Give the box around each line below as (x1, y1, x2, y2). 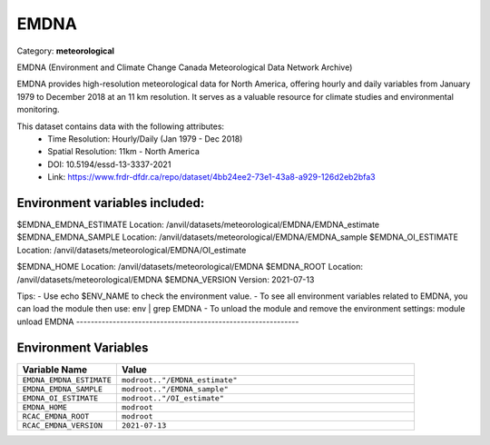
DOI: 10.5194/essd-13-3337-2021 (47, 159, 171, 170)
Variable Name (22, 363, 88, 376)
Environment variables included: (16, 195, 205, 211)
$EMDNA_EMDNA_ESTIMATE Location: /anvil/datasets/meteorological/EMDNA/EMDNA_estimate (16, 219, 380, 230)
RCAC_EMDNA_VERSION (22, 420, 103, 430)
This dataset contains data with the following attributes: (16, 121, 225, 132)
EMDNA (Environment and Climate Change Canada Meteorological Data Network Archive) (16, 62, 353, 73)
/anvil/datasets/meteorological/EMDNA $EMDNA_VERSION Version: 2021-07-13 (16, 273, 315, 285)
